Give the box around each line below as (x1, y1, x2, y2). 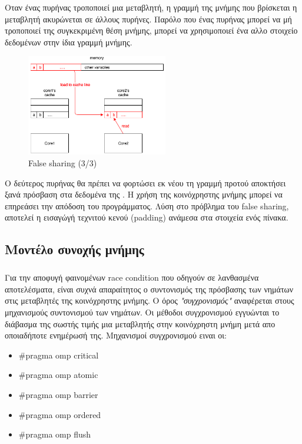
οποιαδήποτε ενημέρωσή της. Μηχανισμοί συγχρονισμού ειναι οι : (5, 329, 227, 341)
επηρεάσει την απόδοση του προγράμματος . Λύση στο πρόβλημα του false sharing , (5, 199, 289, 212)
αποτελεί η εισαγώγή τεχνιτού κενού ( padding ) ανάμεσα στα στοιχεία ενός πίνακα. (5, 211, 288, 223)
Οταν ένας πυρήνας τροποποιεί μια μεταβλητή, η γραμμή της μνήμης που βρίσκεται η (5, 1, 297, 13)
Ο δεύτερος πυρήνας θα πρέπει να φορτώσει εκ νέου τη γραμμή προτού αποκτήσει (5, 176, 286, 189)
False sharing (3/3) (28, 157, 97, 169)
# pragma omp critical (18, 348, 99, 361)
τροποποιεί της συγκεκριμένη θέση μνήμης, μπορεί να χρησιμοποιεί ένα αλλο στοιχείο (5, 24, 298, 37)
